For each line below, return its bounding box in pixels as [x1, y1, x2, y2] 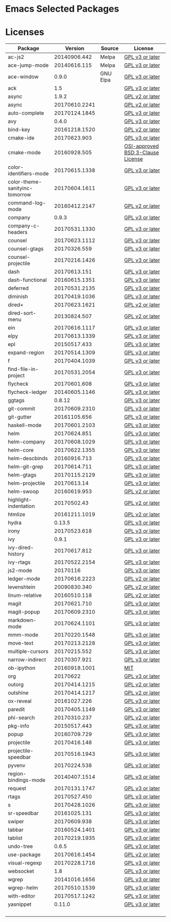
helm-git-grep [8, 463, 44, 470]
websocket [8, 867, 35, 875]
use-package [8, 851, 41, 858]
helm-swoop [8, 488, 39, 495]
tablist [8, 834, 23, 841]
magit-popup [8, 609, 40, 616]
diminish [8, 293, 28, 300]
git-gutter [8, 413, 32, 420]
